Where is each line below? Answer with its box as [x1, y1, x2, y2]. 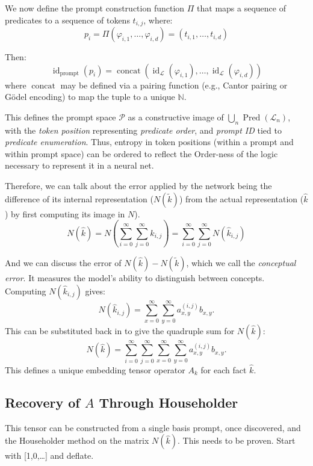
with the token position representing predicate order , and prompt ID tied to [5, 123, 282, 136]
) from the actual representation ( [179, 192, 304, 205]
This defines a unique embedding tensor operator [5, 363, 185, 376]
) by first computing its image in [5, 207, 125, 220]
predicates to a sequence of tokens [5, 13, 130, 26]
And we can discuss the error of [5, 256, 122, 269]
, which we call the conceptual [186, 256, 296, 269]
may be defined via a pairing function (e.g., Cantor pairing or [60, 78, 288, 91]
